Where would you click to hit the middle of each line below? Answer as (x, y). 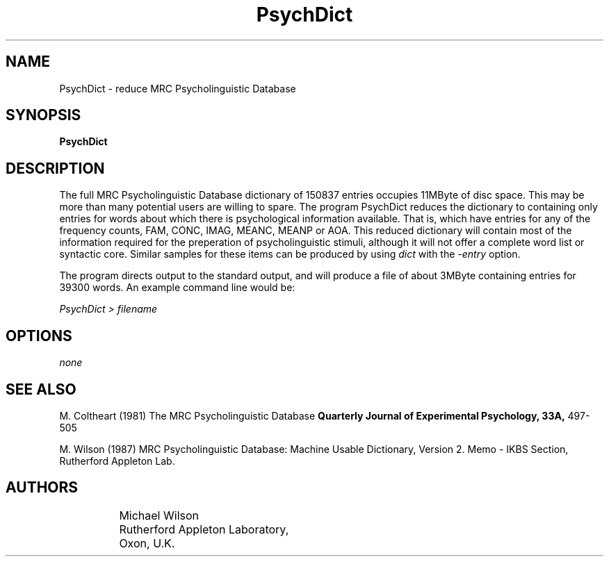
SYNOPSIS (43, 115)
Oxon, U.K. (147, 543)
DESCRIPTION (55, 168)
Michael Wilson (159, 515)
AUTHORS (42, 488)
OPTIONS (39, 336)
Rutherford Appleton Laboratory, (204, 529)
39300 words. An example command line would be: (177, 288)
